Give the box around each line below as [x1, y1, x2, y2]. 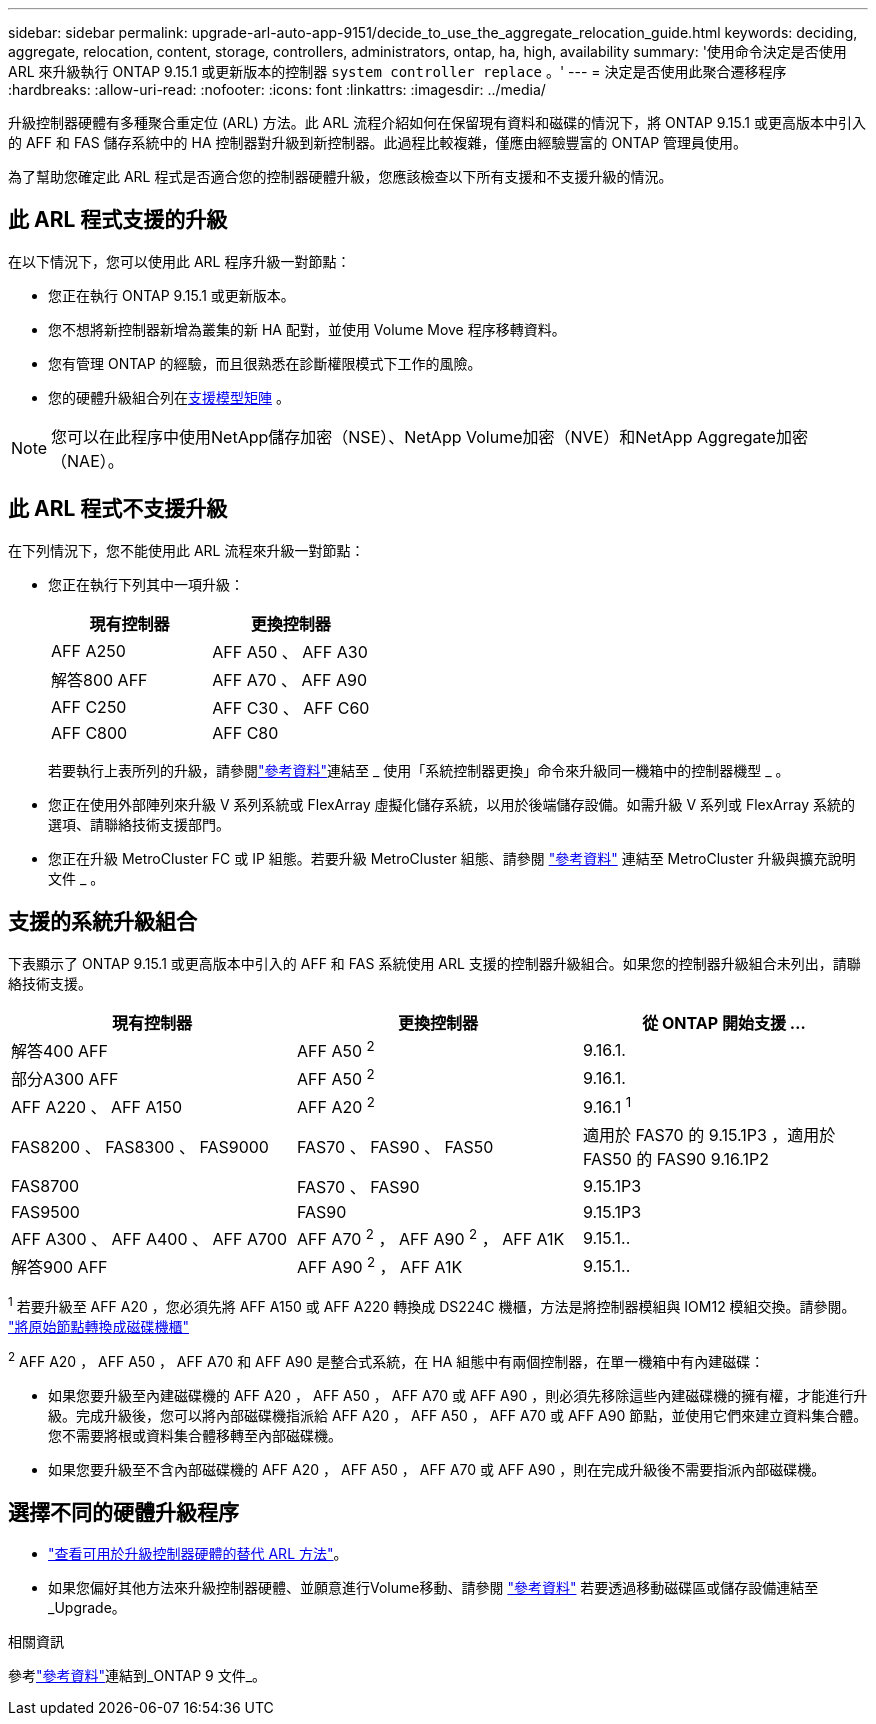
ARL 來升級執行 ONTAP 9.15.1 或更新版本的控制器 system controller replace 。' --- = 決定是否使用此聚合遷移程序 [8, 63, 787, 80]
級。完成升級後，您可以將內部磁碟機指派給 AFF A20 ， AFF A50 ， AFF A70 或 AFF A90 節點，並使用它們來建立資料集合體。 [48, 1406, 868, 1424]
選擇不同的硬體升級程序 [8, 1499, 239, 1525]
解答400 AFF [11, 1040, 108, 1061]
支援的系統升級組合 [8, 909, 197, 935]
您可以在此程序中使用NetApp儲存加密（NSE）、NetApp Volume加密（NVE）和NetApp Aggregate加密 [51, 426, 808, 447]
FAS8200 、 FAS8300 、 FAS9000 [11, 1136, 269, 1157]
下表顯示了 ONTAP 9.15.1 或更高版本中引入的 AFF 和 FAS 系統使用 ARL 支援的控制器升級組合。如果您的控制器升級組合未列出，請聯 [8, 954, 861, 972]
